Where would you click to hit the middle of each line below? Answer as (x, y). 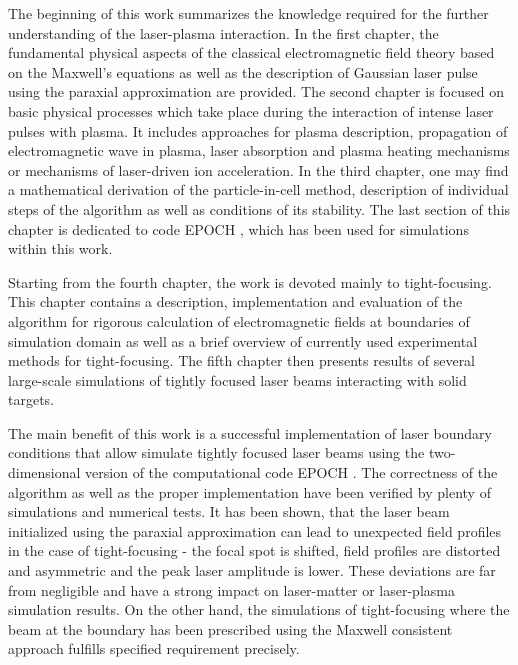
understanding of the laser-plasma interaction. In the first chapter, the (223, 32)
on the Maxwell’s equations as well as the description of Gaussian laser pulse (243, 71)
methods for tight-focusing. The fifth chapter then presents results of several (242, 360)
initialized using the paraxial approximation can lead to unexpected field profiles (255, 530)
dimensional (44, 472)
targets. (31, 399)
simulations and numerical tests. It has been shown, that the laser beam (229, 511)
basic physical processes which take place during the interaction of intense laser (251, 110)
